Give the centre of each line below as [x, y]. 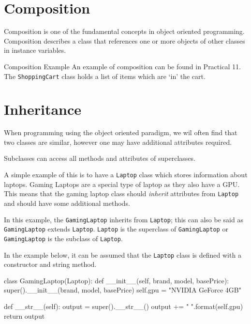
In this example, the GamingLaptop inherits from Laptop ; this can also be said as [124, 219]
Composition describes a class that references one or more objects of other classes [125, 40]
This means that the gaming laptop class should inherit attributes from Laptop [121, 193]
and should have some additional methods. [67, 203]
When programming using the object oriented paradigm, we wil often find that [121, 132]
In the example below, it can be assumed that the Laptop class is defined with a [123, 255]
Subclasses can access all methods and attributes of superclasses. [100, 158]
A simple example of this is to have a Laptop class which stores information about [126, 175]
